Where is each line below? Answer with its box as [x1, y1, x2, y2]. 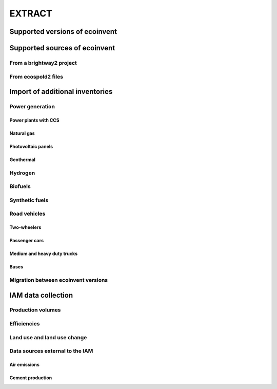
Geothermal [9, 157, 36, 163]
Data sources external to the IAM [9, 347, 93, 355]
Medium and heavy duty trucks [9, 250, 78, 257]
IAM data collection [9, 290, 73, 300]
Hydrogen [9, 169, 35, 177]
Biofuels [9, 183, 31, 190]
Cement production [9, 375, 52, 381]
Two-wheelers [9, 224, 42, 230]
